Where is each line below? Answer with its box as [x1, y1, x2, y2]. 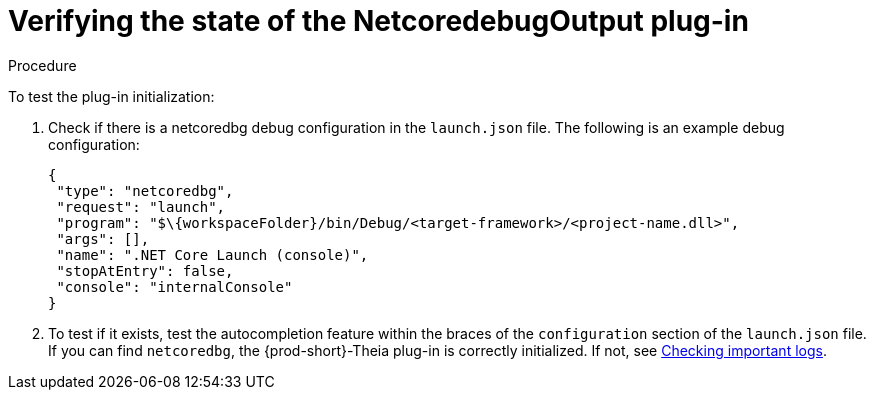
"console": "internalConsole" [56, 278, 293, 295]
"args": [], [56, 230, 150, 247]
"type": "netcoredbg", [56, 182, 234, 199]
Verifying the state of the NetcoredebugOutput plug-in [8, 4, 749, 38]
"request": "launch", [56, 198, 226, 215]
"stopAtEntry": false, [56, 262, 234, 279]
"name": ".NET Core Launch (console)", [56, 246, 369, 263]
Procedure [8, 56, 77, 74]
